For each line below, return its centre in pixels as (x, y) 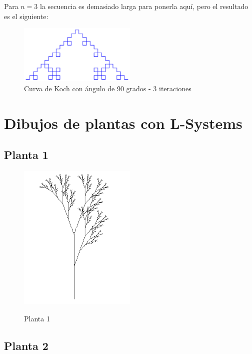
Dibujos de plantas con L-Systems (123, 123)
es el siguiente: (26, 16)
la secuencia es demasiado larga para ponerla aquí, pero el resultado (144, 6)
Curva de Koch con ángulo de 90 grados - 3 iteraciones (108, 88)
